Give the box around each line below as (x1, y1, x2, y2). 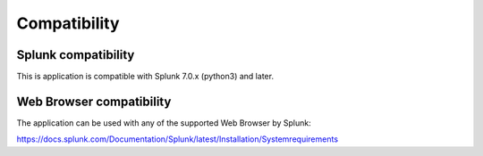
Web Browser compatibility (16, 94, 172, 109)
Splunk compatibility (16, 47, 135, 62)
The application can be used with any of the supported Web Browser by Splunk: (16, 117, 312, 128)
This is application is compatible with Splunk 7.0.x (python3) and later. (16, 71, 275, 82)
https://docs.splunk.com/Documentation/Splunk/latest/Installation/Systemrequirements (16, 134, 339, 144)
